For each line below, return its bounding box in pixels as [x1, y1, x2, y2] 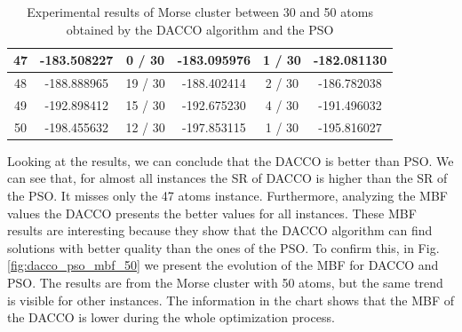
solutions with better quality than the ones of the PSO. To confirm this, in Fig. [7, 238, 440, 257]
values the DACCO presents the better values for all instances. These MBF [7, 203, 417, 222]
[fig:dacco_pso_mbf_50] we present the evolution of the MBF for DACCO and [7, 256, 439, 274]
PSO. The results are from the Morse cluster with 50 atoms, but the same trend [7, 273, 443, 291]
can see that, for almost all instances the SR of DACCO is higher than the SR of [7, 169, 448, 187]
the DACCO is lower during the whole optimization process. [7, 308, 335, 327]
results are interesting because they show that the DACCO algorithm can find [7, 221, 433, 240]
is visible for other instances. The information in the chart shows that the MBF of [7, 290, 455, 309]
